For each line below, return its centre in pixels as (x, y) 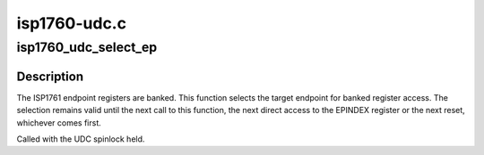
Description (50, 76)
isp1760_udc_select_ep (87, 47)
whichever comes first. (59, 122)
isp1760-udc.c (72, 23)
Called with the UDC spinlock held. (81, 139)
